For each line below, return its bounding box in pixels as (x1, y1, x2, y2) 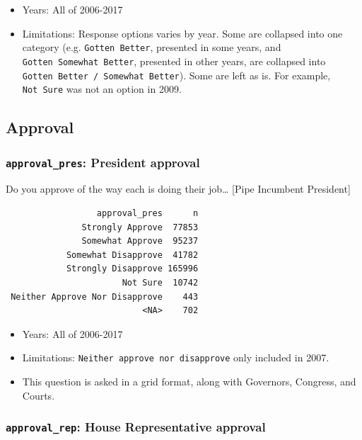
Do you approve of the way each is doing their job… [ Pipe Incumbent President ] (6, 181, 351, 196)
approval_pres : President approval (6, 153, 200, 171)
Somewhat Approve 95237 (81, 236, 199, 247)
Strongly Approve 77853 (81, 222, 199, 232)
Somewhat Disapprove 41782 (66, 249, 199, 260)
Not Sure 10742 (122, 277, 199, 288)
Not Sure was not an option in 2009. (22, 81, 182, 96)
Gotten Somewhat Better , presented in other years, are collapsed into (22, 53, 326, 68)
